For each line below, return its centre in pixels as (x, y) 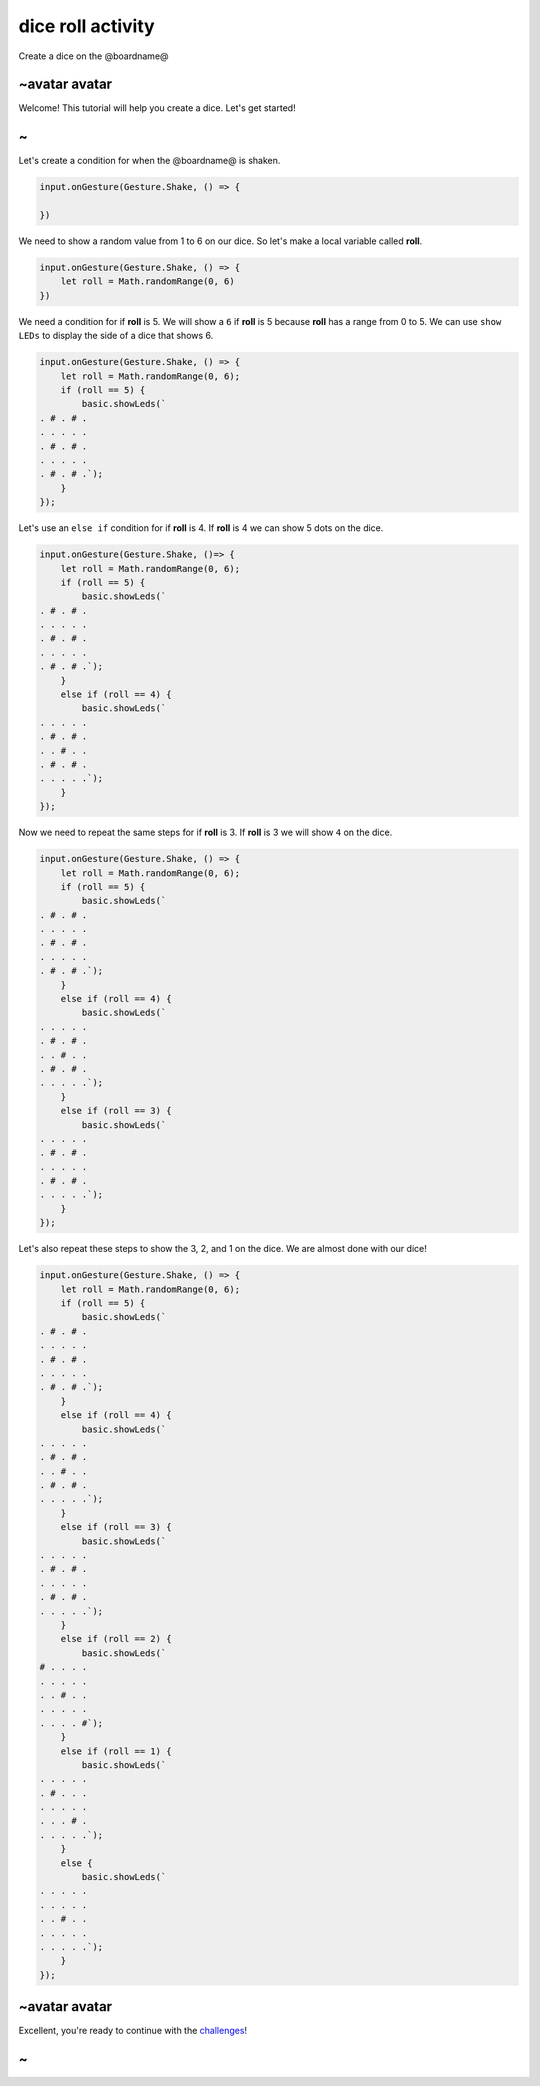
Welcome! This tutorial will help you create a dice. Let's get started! (157, 108)
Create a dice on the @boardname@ (93, 56)
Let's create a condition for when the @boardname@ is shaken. (149, 161)
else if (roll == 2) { (116, 1639)
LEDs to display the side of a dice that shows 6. (116, 336)
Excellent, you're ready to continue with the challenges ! (133, 2031)
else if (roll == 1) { (116, 1751)
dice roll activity (86, 26)
